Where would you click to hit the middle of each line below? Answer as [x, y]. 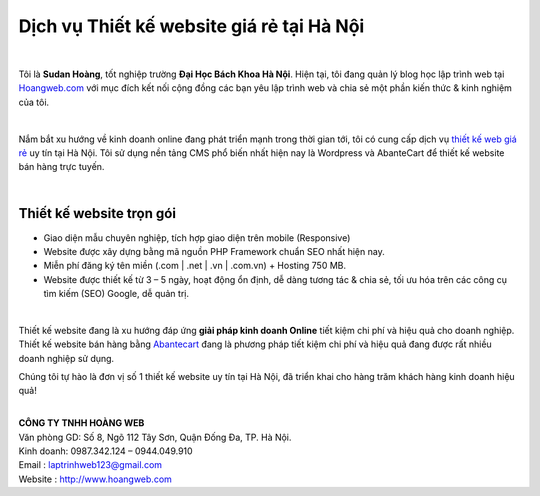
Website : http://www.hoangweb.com [95, 479]
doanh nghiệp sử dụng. [66, 358]
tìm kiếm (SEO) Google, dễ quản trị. [116, 294]
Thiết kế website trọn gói [97, 213]
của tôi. [34, 102]
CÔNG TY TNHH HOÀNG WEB [81, 423]
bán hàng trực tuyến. [61, 167]
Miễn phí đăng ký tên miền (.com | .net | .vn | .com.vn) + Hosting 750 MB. [195, 266]
